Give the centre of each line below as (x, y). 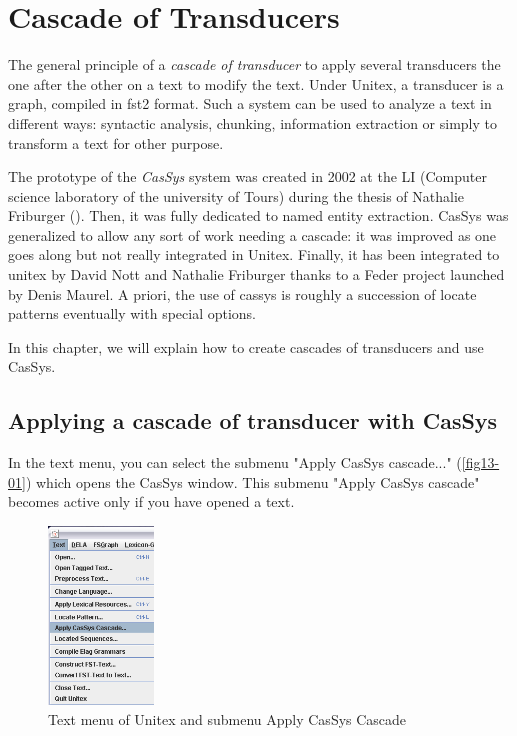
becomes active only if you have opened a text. (151, 501)
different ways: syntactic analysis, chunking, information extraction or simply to (253, 122)
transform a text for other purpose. (116, 142)
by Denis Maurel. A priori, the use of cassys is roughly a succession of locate (242, 293)
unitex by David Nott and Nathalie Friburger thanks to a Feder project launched (256, 274)
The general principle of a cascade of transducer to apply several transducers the (254, 64)
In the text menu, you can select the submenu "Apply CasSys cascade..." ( (235, 462)
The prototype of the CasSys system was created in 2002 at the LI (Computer (247, 176)
